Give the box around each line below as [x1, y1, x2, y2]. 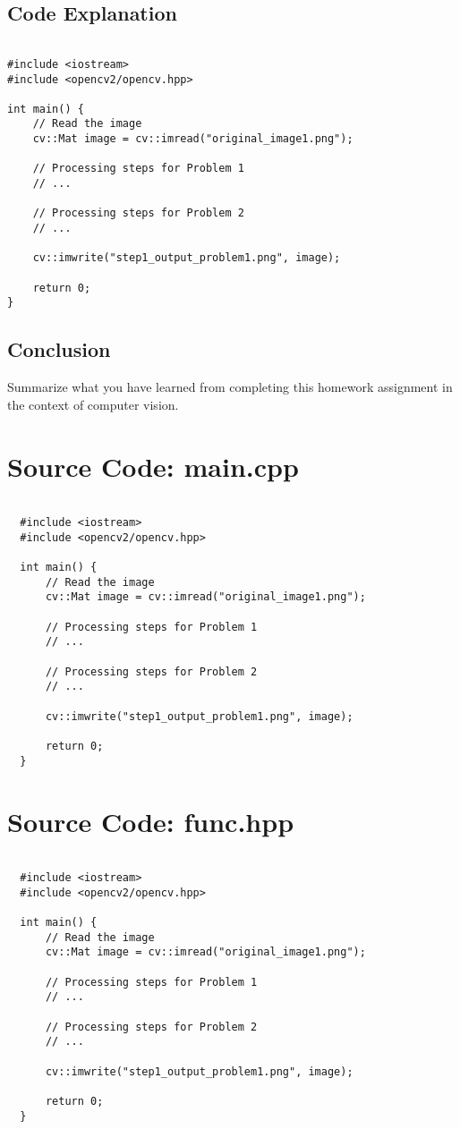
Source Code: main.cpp [7, 447, 299, 484]
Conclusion [7, 335, 111, 363]
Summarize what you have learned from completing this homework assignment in [7, 378, 453, 396]
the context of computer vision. [7, 395, 179, 413]
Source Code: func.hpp [7, 802, 294, 839]
